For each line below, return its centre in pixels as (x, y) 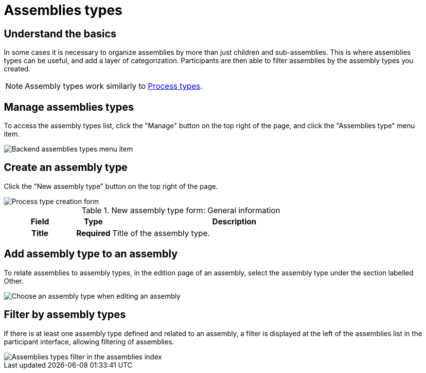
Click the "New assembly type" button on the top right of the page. (111, 186)
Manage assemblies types (69, 107)
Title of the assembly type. (161, 233)
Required (93, 233)
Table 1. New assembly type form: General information (181, 210)
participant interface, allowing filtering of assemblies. (89, 341)
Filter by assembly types (65, 315)
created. (17, 69)
